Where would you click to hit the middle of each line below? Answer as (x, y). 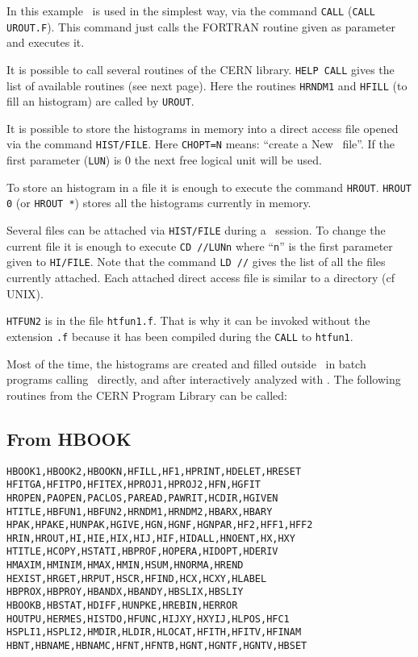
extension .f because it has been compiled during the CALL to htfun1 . (180, 336)
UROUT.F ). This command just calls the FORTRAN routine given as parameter (201, 26)
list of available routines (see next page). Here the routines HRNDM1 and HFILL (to (207, 85)
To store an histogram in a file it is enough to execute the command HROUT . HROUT (209, 187)
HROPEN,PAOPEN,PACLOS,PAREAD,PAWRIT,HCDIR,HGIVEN (142, 498)
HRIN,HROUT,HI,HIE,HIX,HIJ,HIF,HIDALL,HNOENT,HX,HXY (151, 538)
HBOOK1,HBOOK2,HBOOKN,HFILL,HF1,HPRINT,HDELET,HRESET (154, 471)
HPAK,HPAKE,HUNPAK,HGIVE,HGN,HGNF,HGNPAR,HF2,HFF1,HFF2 (160, 525)
